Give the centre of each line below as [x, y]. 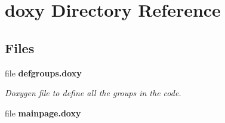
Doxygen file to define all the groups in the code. [93, 93]
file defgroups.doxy [43, 73]
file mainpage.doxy [43, 113]
